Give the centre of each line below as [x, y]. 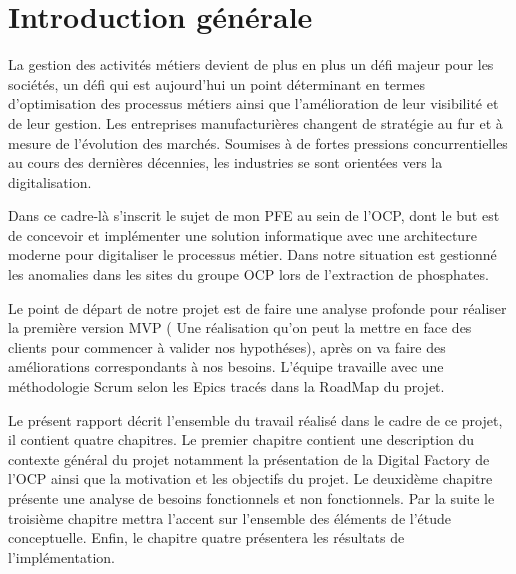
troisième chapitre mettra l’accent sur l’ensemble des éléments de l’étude [230, 517]
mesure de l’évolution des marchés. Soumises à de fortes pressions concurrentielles [258, 142]
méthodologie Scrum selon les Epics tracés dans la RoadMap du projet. [226, 386]
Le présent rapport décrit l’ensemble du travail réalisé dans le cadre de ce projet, [255, 419]
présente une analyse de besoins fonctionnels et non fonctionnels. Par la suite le [251, 498]
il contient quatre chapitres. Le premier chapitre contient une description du [241, 439]
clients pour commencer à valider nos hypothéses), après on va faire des [227, 346]
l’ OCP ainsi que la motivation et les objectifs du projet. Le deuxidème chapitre [250, 478]
